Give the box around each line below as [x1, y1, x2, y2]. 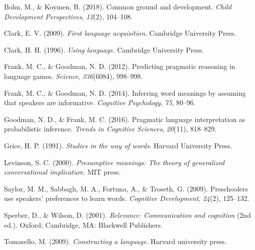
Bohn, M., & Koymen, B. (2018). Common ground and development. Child [4, 1, 232, 11]
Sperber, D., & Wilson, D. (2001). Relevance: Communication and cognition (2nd [4, 209, 251, 220]
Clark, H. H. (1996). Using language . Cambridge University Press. [4, 44, 204, 55]
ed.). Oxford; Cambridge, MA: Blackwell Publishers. [4, 219, 163, 230]
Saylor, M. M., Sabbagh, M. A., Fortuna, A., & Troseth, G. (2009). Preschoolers [4, 183, 248, 193]
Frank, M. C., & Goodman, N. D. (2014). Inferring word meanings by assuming [4, 87, 246, 98]
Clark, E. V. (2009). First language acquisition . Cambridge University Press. [4, 28, 236, 38]
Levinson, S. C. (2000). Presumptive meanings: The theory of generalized [4, 157, 225, 167]
